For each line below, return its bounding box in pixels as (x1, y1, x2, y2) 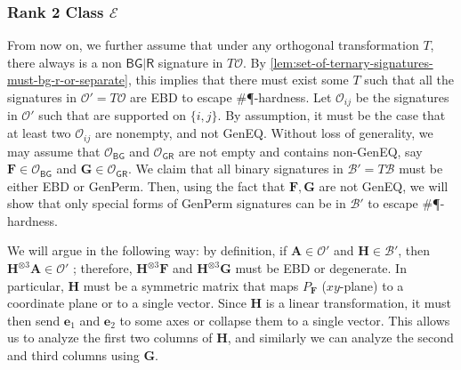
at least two (7, 124, 71, 142)
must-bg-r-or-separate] (7, 70, 128, 89)
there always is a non (7, 52, 122, 71)
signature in (158, 52, 223, 71)
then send (7, 310, 61, 329)
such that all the (364, 70, 455, 89)
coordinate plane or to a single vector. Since (7, 294, 247, 312)
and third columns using (7, 346, 140, 365)
